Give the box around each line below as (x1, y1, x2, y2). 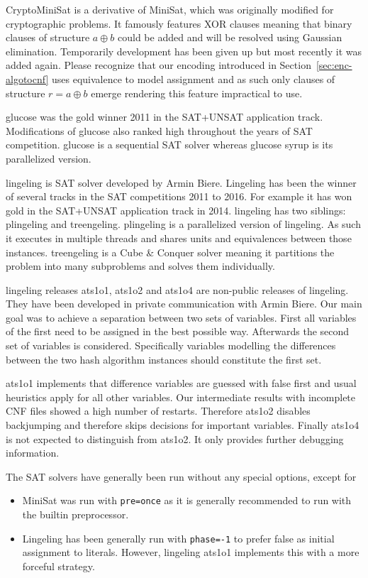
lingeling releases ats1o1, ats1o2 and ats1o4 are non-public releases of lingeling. (6, 282, 349, 297)
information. (6, 445, 60, 460)
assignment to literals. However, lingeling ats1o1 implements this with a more (22, 545, 359, 560)
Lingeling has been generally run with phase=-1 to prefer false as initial (22, 530, 335, 545)
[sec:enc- (316, 58, 352, 72)
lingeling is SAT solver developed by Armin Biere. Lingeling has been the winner (6, 175, 357, 190)
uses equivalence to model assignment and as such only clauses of (51, 71, 335, 86)
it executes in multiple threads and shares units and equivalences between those (6, 230, 352, 245)
